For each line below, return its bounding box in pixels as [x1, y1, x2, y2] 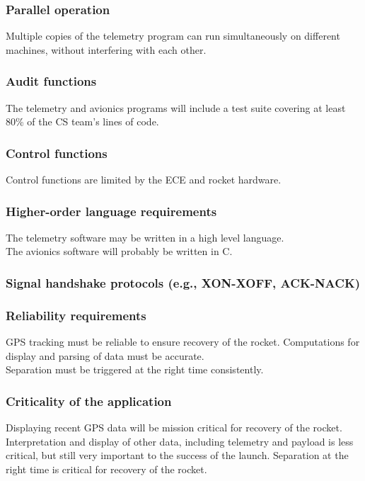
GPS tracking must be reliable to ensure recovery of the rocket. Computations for [6, 334, 360, 349]
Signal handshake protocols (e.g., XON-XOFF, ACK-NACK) [6, 273, 360, 291]
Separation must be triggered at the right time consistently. [6, 362, 264, 377]
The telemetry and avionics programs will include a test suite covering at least [6, 100, 346, 115]
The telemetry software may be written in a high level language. [6, 230, 284, 244]
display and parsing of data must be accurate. [6, 348, 204, 363]
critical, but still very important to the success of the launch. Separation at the [6, 448, 349, 463]
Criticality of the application [6, 392, 172, 409]
